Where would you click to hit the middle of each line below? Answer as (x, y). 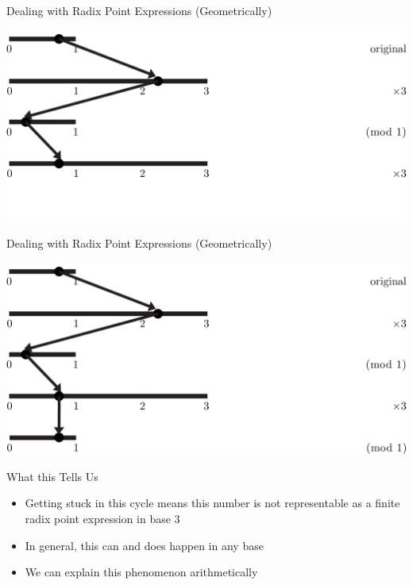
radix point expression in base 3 (102, 518)
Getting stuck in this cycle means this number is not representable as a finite (212, 503)
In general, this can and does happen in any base (144, 545)
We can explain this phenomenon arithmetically (141, 572)
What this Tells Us (52, 476)
